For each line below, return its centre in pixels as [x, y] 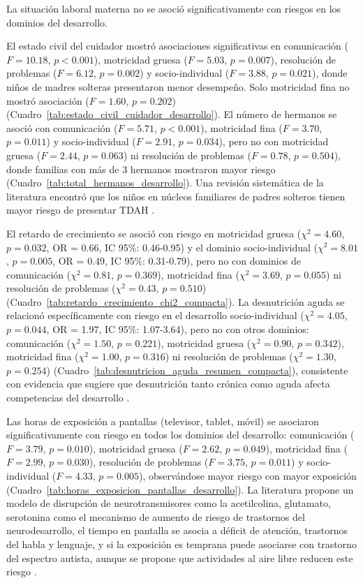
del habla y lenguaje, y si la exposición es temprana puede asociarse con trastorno [181, 544]
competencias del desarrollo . [68, 398]
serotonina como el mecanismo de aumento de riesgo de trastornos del [156, 516]
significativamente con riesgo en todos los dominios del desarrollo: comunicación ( [180, 435]
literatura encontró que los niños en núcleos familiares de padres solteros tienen [176, 196]
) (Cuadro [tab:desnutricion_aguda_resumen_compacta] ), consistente [197, 370]
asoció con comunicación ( [62, 127]
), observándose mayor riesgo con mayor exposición [247, 475]
